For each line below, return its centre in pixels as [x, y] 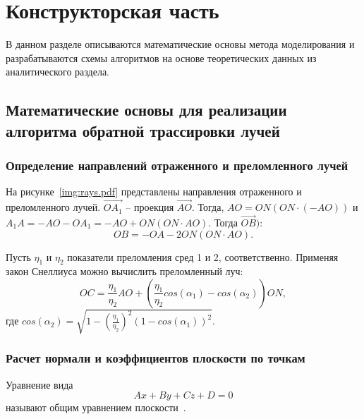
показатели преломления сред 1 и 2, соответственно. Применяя [203, 256]
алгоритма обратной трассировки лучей [143, 130]
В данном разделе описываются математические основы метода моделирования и [180, 44]
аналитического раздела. [58, 72]
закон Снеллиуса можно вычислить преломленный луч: [125, 271]
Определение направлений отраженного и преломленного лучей [177, 165]
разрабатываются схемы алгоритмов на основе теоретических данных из [161, 57]
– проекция [150, 207]
